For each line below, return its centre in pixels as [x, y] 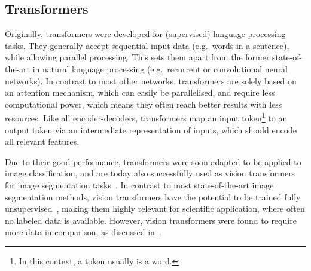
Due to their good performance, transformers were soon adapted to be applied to [153, 161]
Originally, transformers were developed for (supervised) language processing [145, 34]
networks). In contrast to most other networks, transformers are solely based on [151, 80]
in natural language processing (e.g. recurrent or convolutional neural [160, 68]
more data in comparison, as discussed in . [83, 232]
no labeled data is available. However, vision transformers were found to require [151, 220]
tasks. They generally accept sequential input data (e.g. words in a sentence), [147, 45]
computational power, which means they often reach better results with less [144, 104]
